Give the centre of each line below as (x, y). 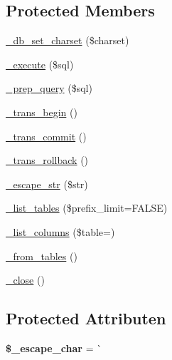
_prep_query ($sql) (49, 88)
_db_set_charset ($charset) (68, 40)
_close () (25, 280)
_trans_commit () (46, 136)
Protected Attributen (86, 318)
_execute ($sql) (40, 64)
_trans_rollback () (47, 160)
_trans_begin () (42, 112)
